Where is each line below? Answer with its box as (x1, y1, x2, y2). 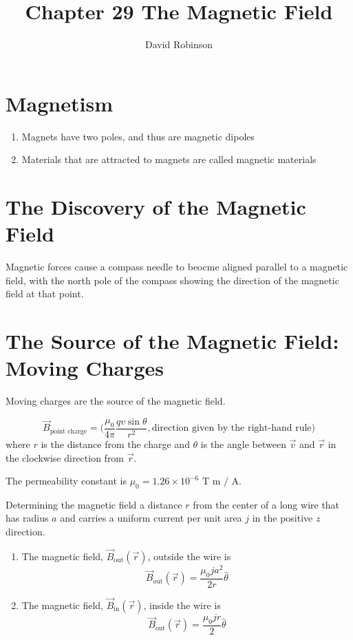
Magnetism (6, 89, 113, 117)
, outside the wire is (147, 548, 231, 563)
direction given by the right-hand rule (151, 423, 312, 434)
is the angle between (200, 436, 286, 451)
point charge (50, 427, 87, 435)
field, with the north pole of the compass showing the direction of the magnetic (6, 273, 339, 287)
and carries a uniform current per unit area (60, 511, 242, 525)
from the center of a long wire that (193, 497, 340, 511)
